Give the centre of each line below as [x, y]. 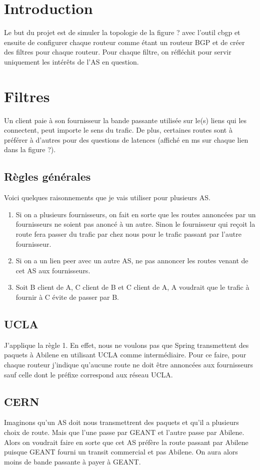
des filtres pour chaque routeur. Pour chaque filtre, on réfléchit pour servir [118, 52]
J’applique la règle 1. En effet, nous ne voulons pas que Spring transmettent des [126, 345]
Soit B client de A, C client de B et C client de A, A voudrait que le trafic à [132, 287]
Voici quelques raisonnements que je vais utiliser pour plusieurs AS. [107, 197]
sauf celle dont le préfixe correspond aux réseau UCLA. [88, 374]
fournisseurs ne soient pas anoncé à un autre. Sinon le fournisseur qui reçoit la [135, 224]
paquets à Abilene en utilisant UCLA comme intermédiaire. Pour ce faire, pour [125, 355]
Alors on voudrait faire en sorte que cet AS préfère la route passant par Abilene [126, 442]
